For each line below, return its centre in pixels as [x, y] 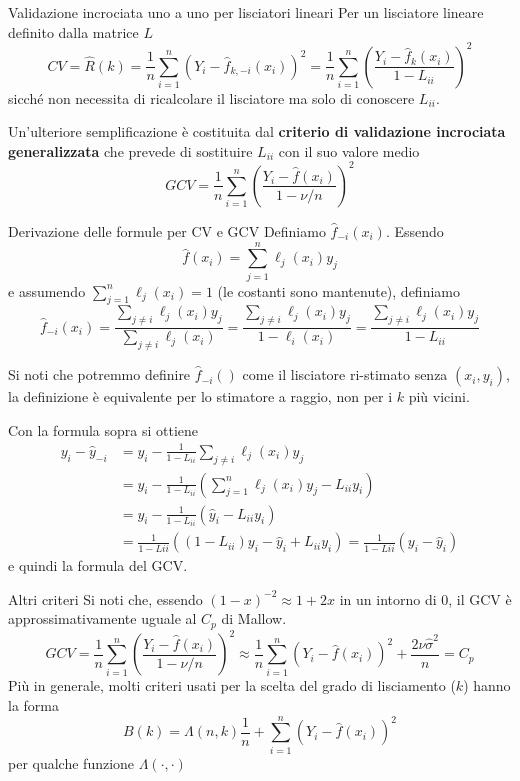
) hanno [487, 685]
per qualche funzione [71, 762]
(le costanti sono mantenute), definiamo [338, 290]
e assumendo [47, 290]
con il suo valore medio [349, 150]
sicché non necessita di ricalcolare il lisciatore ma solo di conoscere [211, 97]
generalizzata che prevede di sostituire [130, 150]
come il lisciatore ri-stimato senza [345, 374]
